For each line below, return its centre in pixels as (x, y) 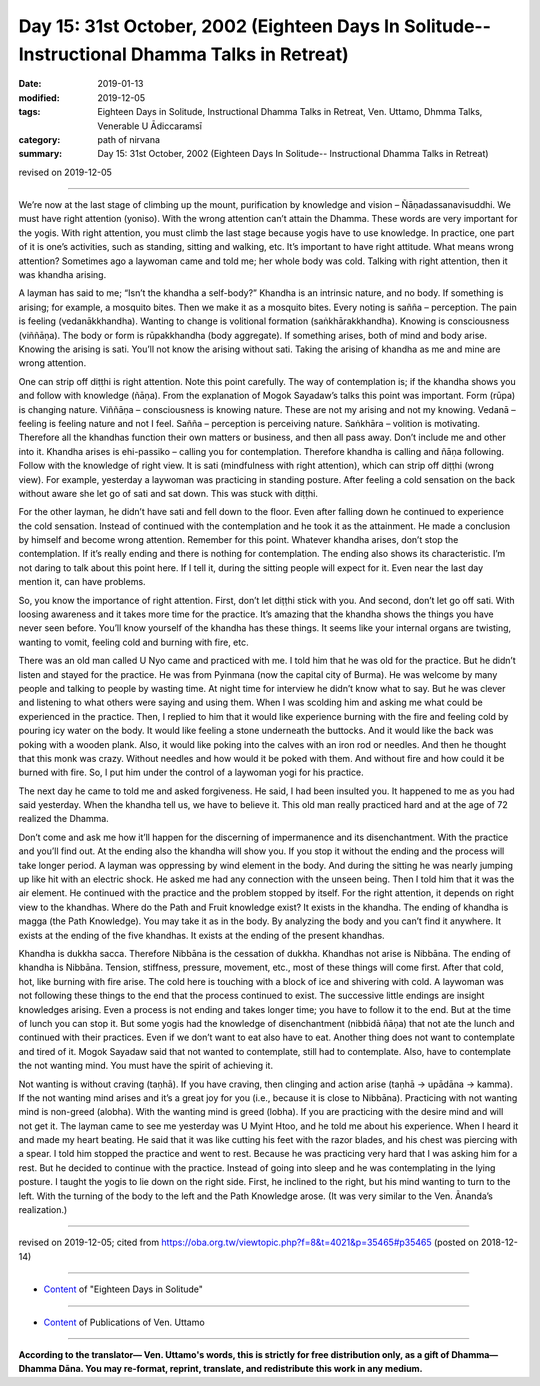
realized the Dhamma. (63, 819)
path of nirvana (128, 139)
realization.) (43, 1210)
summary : (40, 154)
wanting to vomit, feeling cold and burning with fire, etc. (133, 642)
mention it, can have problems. (82, 582)
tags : (29, 112)
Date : (30, 84)
